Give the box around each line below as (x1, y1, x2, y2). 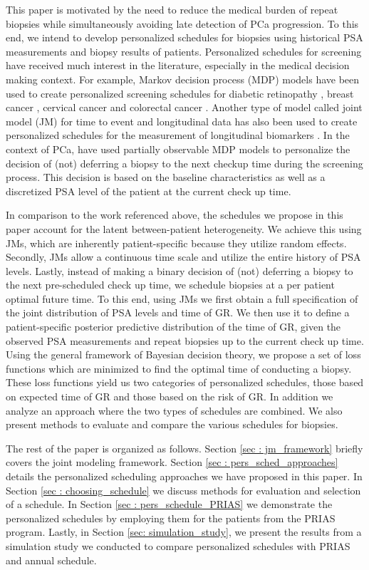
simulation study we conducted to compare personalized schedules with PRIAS (6, 538, 350, 553)
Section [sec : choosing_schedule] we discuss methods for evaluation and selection (6, 482, 361, 497)
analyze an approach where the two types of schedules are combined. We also (6, 403, 343, 418)
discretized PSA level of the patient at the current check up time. (6, 183, 291, 198)
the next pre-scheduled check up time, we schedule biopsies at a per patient (6, 277, 335, 292)
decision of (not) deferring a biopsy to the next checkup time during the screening (6, 155, 363, 170)
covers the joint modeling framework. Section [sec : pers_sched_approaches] (6, 455, 338, 470)
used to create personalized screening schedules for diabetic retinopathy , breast (6, 85, 354, 100)
